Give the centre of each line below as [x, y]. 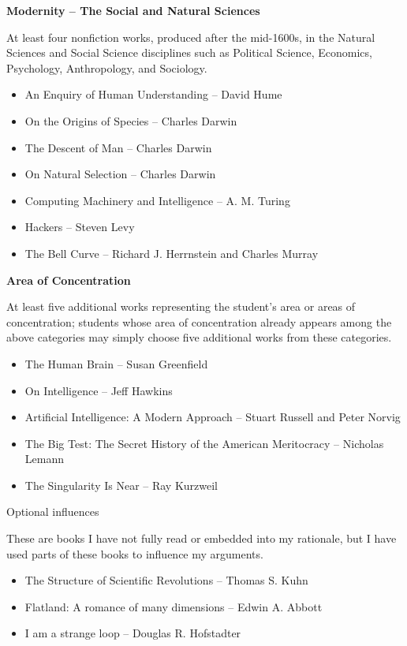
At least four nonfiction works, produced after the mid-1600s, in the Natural [191, 37]
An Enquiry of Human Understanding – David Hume [153, 94]
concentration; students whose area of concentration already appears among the [199, 321]
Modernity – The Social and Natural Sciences [133, 10]
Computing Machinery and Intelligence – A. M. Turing [157, 200]
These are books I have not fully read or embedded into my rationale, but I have [202, 538]
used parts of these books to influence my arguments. [135, 553]
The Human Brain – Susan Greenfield [116, 363]
